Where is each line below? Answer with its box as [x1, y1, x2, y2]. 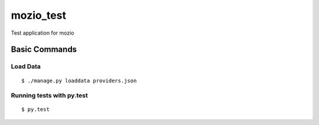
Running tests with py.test [11, 92, 88, 100]
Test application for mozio [11, 29, 74, 36]
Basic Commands [11, 45, 77, 55]
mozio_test [11, 9, 66, 22]
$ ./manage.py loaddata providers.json [21, 77, 137, 84]
